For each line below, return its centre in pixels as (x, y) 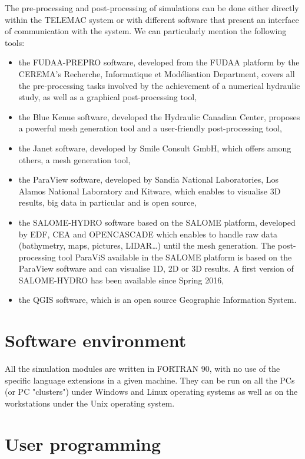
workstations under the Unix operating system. (90, 403)
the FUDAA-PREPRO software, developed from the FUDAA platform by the (159, 62)
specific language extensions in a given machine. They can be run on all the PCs (150, 380)
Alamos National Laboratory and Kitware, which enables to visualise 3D (150, 191)
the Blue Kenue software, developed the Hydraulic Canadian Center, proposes (159, 116)
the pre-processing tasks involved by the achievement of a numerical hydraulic (159, 85)
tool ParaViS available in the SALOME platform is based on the (175, 257)
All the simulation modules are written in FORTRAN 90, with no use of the (142, 369)
